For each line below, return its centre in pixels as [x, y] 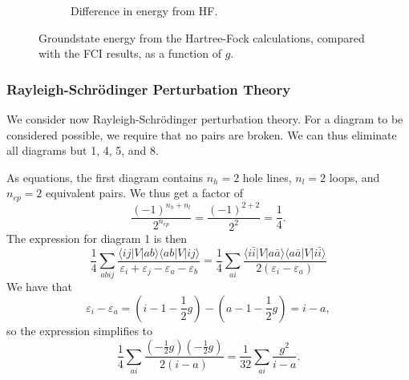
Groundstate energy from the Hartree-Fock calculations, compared [202, 37]
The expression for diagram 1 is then [97, 238]
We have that [40, 287]
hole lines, [267, 177]
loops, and [354, 177]
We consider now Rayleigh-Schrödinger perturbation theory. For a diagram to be [205, 119]
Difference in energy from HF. [144, 10]
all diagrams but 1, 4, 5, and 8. [83, 150]
